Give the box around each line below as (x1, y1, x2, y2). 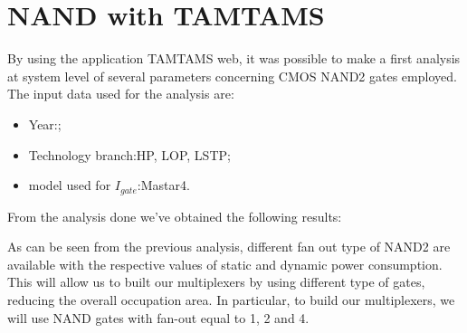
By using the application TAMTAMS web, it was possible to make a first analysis (7, 49, 461, 68)
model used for (28, 176, 111, 195)
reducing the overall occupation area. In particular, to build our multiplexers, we (7, 290, 455, 309)
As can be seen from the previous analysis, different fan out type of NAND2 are (7, 237, 451, 256)
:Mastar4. (137, 176, 190, 195)
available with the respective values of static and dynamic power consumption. (7, 254, 443, 273)
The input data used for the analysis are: (7, 84, 234, 103)
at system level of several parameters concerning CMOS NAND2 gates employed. (7, 66, 457, 85)
